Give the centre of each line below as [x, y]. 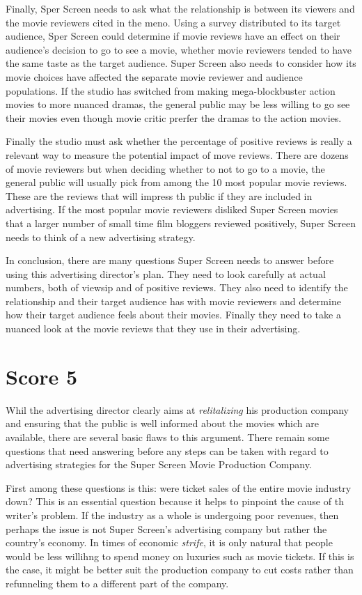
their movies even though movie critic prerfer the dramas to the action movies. [174, 117]
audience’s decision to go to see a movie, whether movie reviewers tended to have [179, 49]
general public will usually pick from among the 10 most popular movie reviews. [176, 182]
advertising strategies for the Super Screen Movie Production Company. [159, 464]
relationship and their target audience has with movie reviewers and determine [173, 301]
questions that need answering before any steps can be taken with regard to [167, 450]
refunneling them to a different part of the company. [117, 583]
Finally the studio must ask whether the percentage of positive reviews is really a [179, 141]
